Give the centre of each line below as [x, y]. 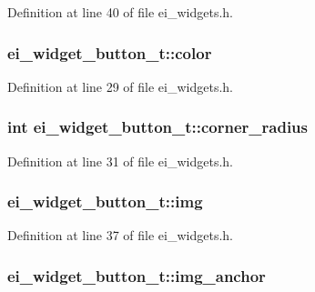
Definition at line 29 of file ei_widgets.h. [121, 86]
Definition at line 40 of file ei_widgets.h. [121, 12]
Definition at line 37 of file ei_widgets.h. [121, 235]
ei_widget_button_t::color [110, 52]
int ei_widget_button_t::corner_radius [157, 127]
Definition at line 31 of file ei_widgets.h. [121, 161]
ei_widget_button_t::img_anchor [137, 275]
